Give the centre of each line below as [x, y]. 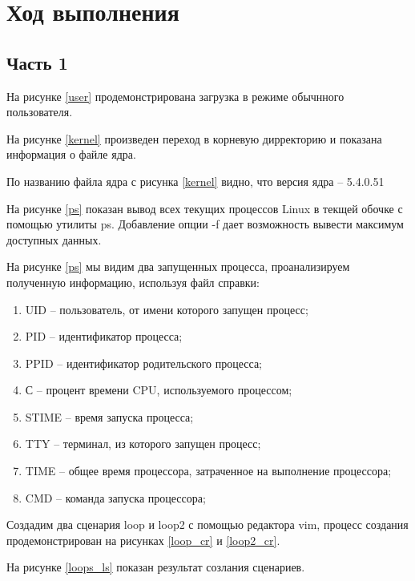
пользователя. [40, 112]
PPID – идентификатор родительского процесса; [143, 363]
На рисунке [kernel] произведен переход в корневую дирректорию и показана [194, 138]
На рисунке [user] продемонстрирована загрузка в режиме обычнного [175, 96]
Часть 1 [37, 62]
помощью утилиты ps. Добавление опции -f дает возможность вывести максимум [205, 224]
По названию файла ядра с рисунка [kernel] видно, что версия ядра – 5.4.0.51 [195, 181]
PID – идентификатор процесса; [104, 336]
